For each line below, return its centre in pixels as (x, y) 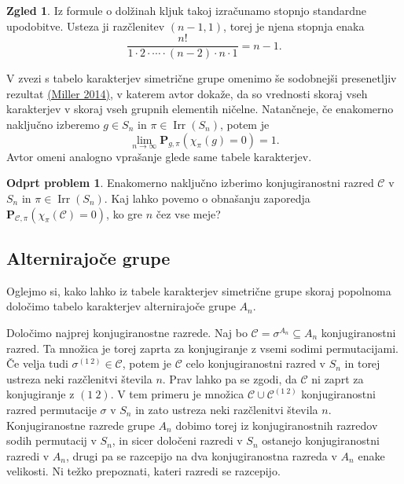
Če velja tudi (37, 363)
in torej (362, 363)
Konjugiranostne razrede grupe (81, 425)
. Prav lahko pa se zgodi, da (230, 378)
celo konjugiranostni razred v (256, 363)
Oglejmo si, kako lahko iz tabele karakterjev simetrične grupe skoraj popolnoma (199, 290)
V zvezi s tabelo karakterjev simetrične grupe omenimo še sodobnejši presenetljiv (202, 78)
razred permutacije (51, 409)
